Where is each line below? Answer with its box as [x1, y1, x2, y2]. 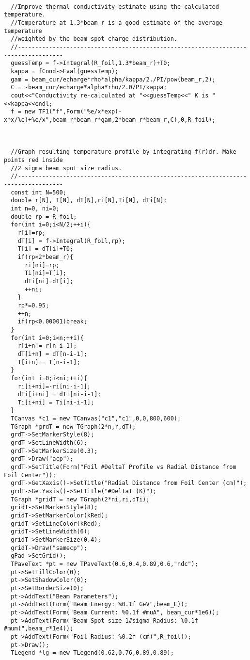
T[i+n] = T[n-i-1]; [17, 358, 80, 366]
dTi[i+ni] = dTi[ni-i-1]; [17, 391, 101, 398]
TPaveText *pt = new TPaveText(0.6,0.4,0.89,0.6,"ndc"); [11, 560, 198, 567]
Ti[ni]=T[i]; [24, 270, 66, 277]
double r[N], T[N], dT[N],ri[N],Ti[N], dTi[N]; [11, 197, 167, 204]
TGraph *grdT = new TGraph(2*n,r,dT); [11, 423, 136, 430]
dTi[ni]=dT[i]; [24, 277, 74, 285]
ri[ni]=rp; [24, 261, 60, 269]
